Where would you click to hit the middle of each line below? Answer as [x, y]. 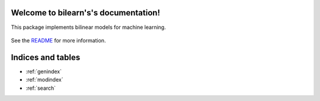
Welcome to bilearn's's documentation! [85, 13]
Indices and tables [46, 57]
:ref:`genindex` [44, 71]
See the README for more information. [58, 40]
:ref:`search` [41, 88]
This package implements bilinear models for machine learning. [88, 27]
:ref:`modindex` [44, 80]
